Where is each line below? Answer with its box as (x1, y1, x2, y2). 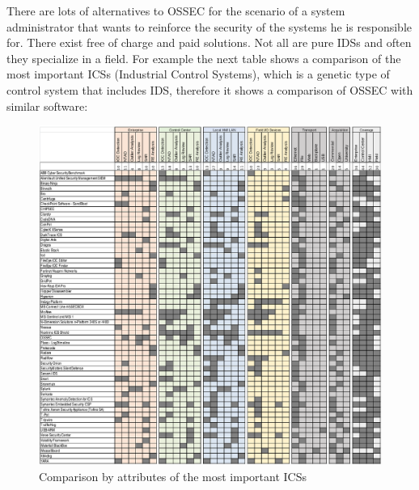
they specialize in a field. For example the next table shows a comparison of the (6, 49, 401, 66)
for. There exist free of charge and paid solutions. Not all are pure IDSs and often (6, 34, 412, 51)
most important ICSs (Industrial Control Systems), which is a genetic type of (6, 65, 390, 82)
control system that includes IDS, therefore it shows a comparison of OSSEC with (6, 81, 413, 98)
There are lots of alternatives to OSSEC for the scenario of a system (6, 2, 345, 19)
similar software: (6, 97, 88, 114)
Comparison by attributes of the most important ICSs (39, 468, 307, 485)
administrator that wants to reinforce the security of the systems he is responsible (6, 18, 413, 35)
